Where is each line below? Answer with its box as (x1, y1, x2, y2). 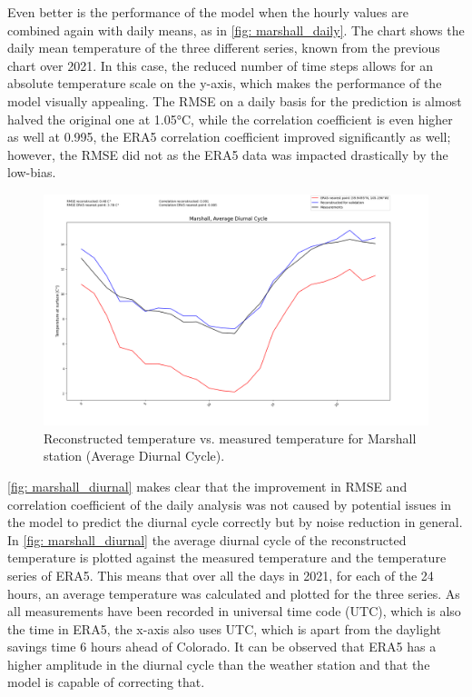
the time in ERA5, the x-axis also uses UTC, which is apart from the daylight (7, 619, 441, 638)
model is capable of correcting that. (7, 672, 205, 692)
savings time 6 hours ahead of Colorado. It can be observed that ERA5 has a (7, 637, 437, 656)
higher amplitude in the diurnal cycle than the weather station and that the (7, 654, 430, 673)
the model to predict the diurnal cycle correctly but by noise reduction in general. (7, 513, 463, 532)
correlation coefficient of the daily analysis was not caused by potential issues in (7, 494, 452, 513)
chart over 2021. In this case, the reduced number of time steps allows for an (7, 55, 434, 75)
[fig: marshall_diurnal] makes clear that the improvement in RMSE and (7, 476, 408, 495)
